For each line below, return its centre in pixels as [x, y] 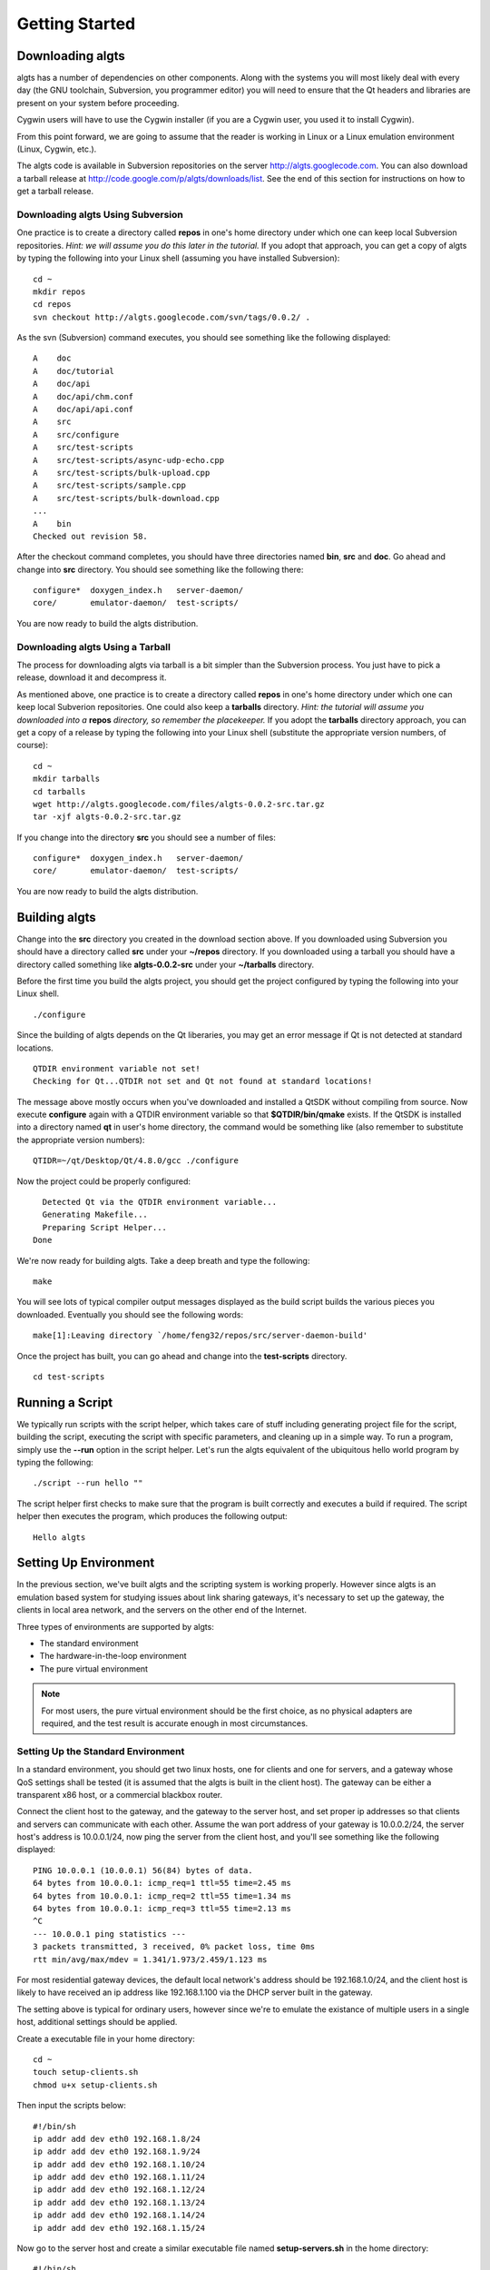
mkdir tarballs [67, 779]
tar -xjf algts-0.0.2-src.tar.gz [107, 817]
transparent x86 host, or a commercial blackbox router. [120, 1794]
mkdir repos [59, 291]
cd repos [52, 305]
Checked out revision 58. [91, 536]
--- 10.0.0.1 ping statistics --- [109, 1934]
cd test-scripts [69, 1377]
